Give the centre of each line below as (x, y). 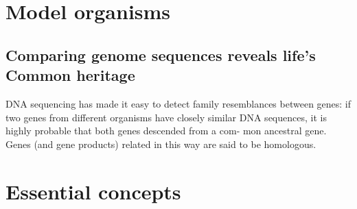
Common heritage (70, 75)
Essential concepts (93, 191)
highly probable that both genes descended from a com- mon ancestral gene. (166, 131)
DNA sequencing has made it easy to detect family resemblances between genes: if (178, 103)
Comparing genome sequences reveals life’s (161, 54)
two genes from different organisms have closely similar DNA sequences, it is (166, 117)
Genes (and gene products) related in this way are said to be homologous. (161, 144)
